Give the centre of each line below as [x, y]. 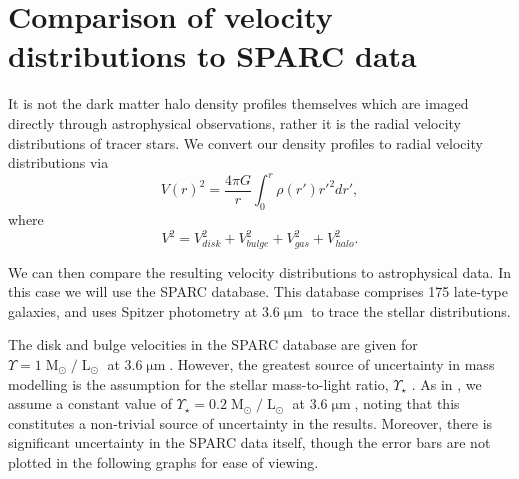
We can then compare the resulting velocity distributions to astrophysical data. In [260, 271]
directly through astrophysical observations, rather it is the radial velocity [234, 122]
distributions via [58, 162]
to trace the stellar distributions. [411, 310]
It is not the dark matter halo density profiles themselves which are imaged [238, 103]
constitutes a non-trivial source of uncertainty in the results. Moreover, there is [250, 422]
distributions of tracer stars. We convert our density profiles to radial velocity [245, 142]
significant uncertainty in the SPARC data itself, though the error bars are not [249, 442]
